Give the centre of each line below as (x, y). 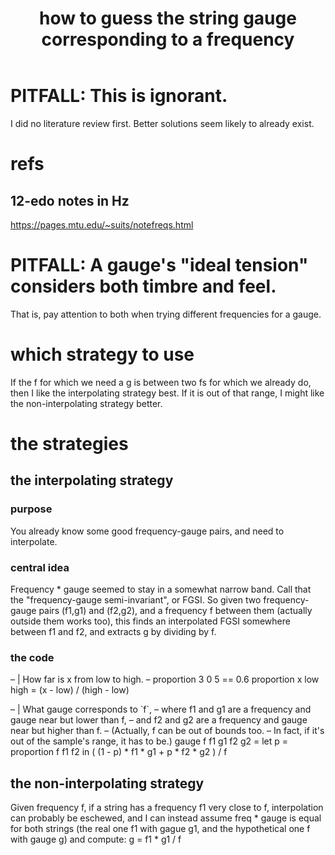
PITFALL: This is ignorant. (119, 96)
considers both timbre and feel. (143, 286)
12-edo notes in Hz (70, 200)
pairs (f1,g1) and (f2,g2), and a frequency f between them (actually (175, 610)
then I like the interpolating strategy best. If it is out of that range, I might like (167, 393)
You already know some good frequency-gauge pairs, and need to (147, 531)
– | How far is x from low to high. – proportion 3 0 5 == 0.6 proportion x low (165, 679)
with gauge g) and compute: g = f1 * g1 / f (96, 839)
